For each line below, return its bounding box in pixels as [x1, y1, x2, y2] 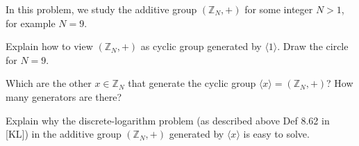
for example [6, 15, 56, 30]
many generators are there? [6, 89, 122, 104]
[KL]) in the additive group [6, 127, 122, 141]
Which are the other [6, 76, 92, 90]
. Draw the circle [277, 39, 349, 54]
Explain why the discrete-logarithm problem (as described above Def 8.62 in [6, 113, 330, 127]
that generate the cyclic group [128, 76, 256, 90]
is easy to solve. [243, 127, 310, 141]
